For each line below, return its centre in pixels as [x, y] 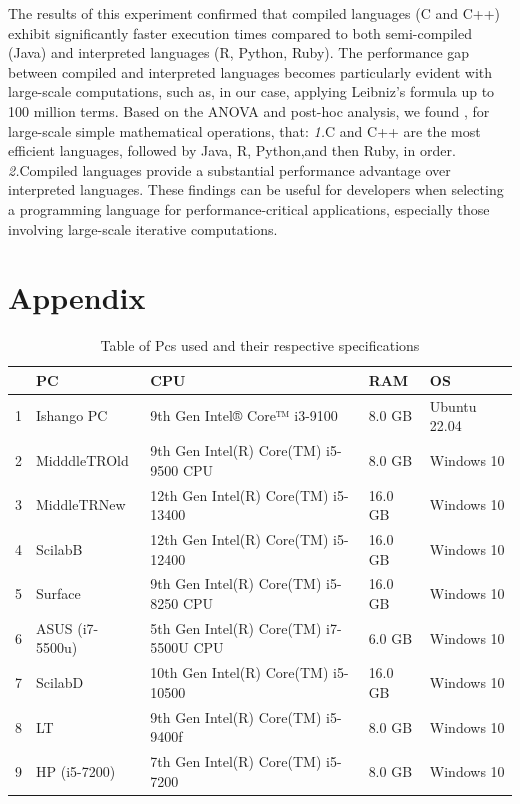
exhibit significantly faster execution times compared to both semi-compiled [240, 32]
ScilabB [59, 548]
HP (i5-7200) [76, 770]
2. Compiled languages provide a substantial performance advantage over [229, 169]
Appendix [77, 297]
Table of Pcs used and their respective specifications [260, 345]
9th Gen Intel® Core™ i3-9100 [244, 415]
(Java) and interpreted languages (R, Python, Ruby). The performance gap [239, 52]
